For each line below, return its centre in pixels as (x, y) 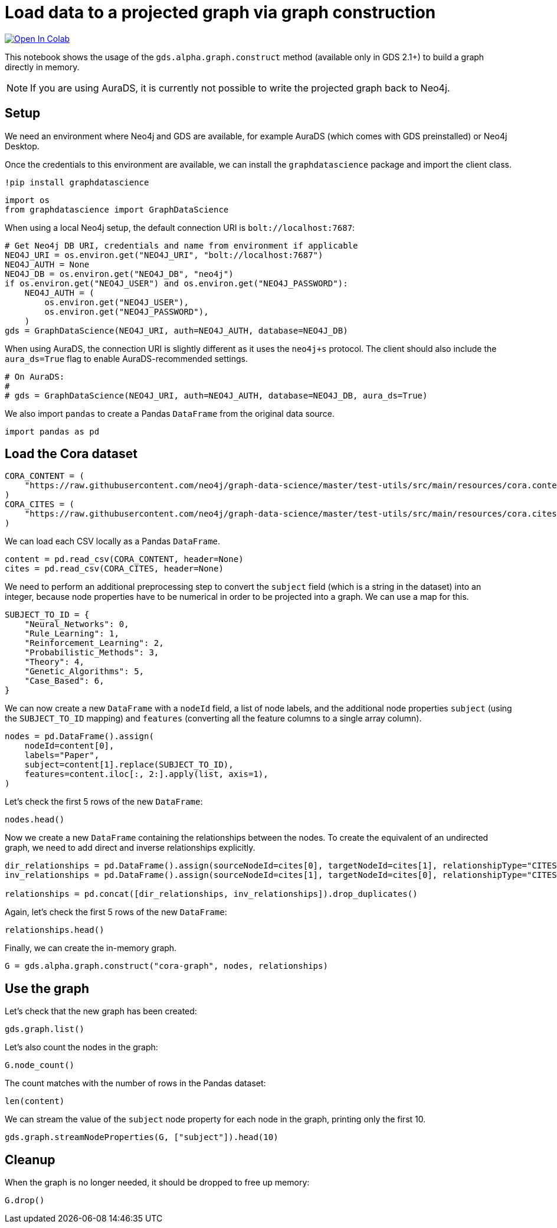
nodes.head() (35, 820)
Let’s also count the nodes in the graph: (81, 1047)
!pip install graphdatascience (77, 182)
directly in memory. (42, 67)
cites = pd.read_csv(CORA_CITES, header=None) (114, 569)
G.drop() (25, 1201)
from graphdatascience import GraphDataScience (117, 209)
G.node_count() (40, 1065)
